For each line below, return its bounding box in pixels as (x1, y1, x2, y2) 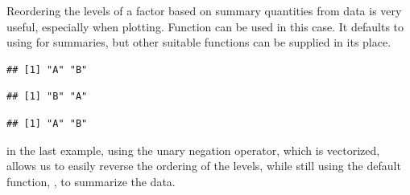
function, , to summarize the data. (6, 173, 176, 189)
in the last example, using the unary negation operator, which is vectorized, (6, 141, 380, 158)
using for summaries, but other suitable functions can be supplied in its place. (6, 34, 391, 51)
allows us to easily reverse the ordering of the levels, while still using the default (6, 157, 401, 174)
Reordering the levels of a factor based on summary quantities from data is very (6, 2, 402, 18)
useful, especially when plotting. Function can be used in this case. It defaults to (6, 18, 404, 35)
